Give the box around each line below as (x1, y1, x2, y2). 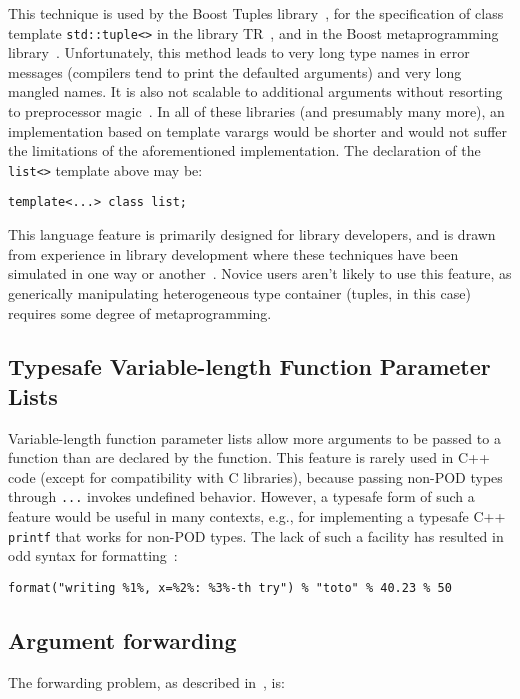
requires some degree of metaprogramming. (8, 302, 272, 323)
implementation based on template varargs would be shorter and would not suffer (8, 120, 508, 141)
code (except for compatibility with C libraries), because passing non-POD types (8, 466, 503, 487)
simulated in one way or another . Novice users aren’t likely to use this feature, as (8, 263, 512, 284)
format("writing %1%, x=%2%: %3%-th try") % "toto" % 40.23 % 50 (8, 580, 452, 595)
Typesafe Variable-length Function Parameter (8, 351, 491, 382)
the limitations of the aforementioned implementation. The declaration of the (8, 140, 481, 161)
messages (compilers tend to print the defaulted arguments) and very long (8, 61, 462, 82)
